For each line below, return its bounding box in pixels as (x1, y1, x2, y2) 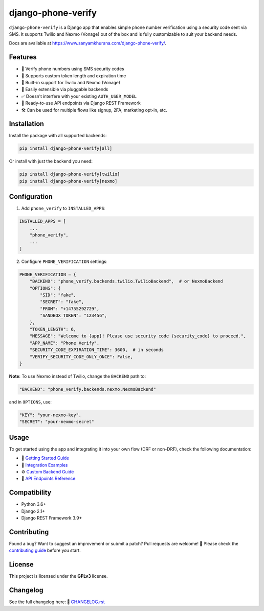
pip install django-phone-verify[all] (19, 146, 112, 151)
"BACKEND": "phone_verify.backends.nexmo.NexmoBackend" (19, 386, 156, 392)
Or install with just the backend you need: (9, 158, 93, 164)
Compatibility (9, 489, 51, 497)
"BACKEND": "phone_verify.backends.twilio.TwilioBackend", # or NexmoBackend (29, 279, 223, 284)
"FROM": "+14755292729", (40, 306, 100, 311)
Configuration (9, 192, 53, 201)
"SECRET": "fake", (40, 299, 84, 305)
